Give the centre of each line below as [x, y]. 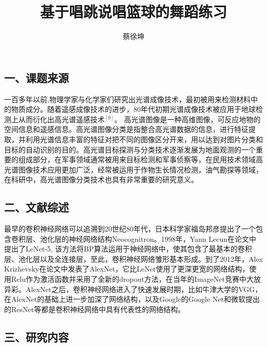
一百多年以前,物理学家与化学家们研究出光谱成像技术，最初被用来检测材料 [127, 99]
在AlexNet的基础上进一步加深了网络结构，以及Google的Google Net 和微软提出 [132, 299]
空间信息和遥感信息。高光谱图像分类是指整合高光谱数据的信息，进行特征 [126, 129]
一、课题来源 [36, 77]
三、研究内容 [36, 336]
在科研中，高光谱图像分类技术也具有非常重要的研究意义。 [101, 179]
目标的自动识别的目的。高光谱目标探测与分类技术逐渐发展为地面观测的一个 [130, 149]
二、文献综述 [36, 207]
